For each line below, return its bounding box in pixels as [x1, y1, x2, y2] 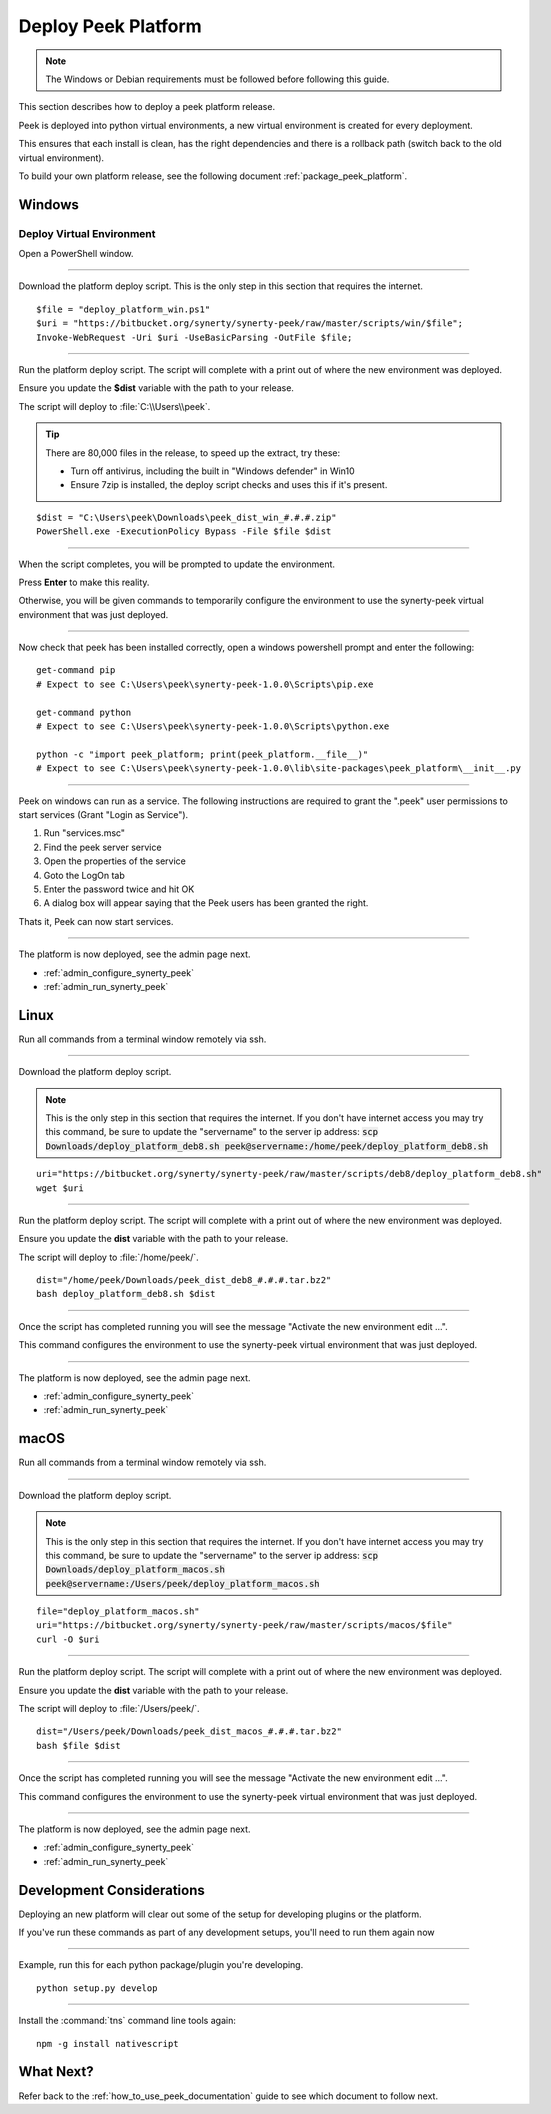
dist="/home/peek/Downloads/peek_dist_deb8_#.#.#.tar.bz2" [36, 1275, 332, 1286]
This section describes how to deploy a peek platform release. [18, 101, 275, 113]
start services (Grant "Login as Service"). [18, 808, 189, 820]
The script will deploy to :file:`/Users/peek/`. [18, 1703, 200, 1715]
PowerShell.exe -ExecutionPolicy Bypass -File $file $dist [36, 526, 332, 537]
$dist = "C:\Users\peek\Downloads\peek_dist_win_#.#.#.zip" [36, 511, 337, 523]
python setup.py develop [36, 1982, 158, 1994]
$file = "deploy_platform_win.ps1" [36, 303, 211, 315]
